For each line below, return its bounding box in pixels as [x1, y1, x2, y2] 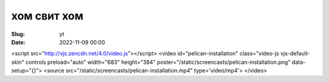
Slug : [11, 30, 26, 38]
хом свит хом [11, 9, 83, 22]
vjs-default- [280, 50, 310, 57]
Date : [11, 38, 26, 46]
